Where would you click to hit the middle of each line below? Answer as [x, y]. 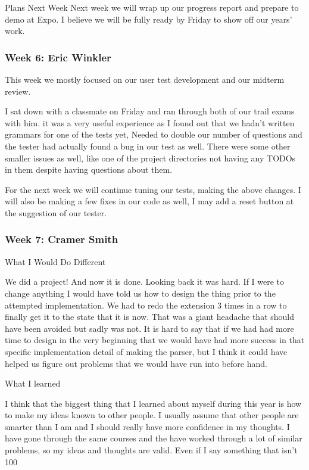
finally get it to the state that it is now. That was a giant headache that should [150, 317]
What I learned [33, 383]
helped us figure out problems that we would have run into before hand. [136, 363]
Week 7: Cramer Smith [62, 239]
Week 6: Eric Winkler [58, 57]
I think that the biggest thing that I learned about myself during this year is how [153, 403]
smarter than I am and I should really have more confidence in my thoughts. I [147, 426]
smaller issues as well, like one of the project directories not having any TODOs [150, 158]
